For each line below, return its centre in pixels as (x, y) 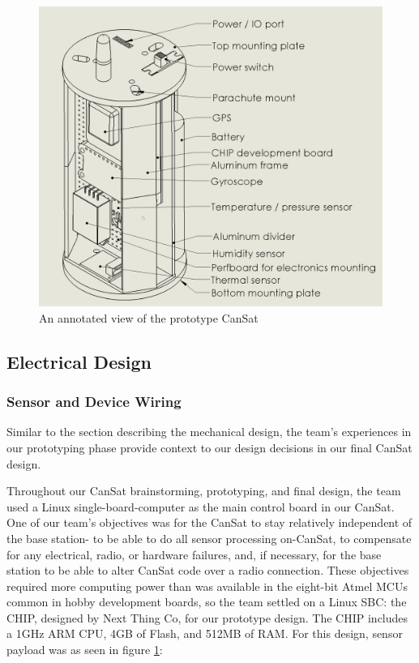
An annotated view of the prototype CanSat (149, 317)
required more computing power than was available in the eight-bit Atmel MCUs (207, 586)
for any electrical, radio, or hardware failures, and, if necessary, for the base (194, 554)
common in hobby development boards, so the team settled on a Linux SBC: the (207, 602)
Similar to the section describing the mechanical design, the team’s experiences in (209, 432)
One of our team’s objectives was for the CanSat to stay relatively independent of (209, 522)
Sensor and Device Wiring (94, 402)
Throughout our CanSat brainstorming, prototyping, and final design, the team (204, 491)
